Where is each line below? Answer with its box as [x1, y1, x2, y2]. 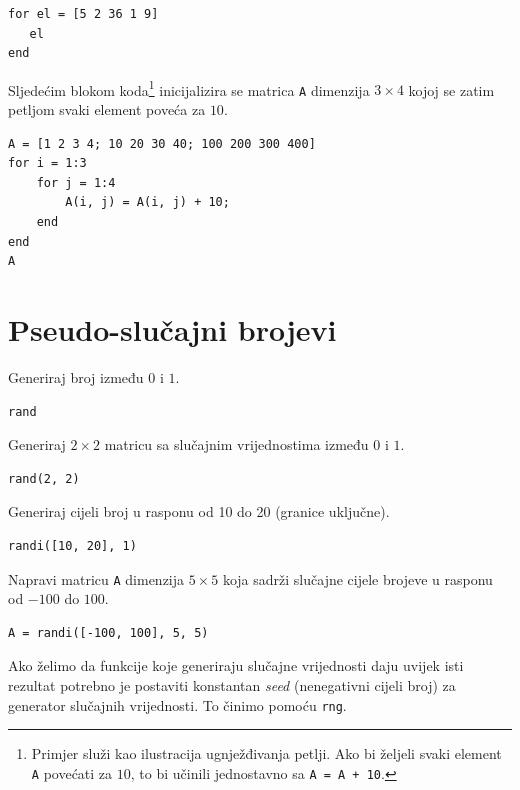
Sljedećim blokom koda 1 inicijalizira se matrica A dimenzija [8, 76, 370, 100]
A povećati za [31, 762, 113, 783]
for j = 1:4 [36, 175, 116, 190]
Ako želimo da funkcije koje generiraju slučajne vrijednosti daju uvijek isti [8, 655, 464, 676]
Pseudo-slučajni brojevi [8, 309, 337, 350]
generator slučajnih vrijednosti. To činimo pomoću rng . [8, 694, 347, 715]
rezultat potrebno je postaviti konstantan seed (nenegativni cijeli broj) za [8, 674, 456, 695]
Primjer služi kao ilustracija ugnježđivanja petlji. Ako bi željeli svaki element [31, 743, 502, 764]
